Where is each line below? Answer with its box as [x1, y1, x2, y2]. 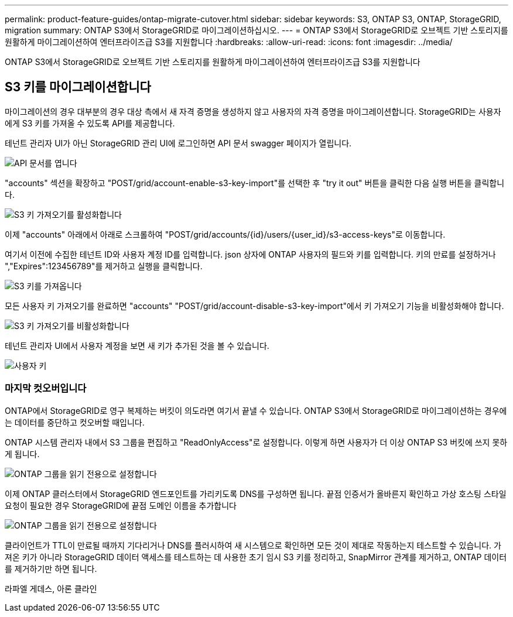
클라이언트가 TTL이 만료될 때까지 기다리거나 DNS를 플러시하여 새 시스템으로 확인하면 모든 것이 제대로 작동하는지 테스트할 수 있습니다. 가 [5, 540, 501, 550]
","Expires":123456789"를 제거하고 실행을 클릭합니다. [5, 260, 203, 271]
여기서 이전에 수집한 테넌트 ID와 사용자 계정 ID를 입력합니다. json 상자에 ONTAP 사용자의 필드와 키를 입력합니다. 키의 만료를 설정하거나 [5, 249, 496, 259]
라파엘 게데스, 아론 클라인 [5, 583, 97, 594]
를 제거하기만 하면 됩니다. [5, 563, 97, 574]
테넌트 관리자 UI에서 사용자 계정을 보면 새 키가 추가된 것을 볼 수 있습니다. [5, 340, 269, 351]
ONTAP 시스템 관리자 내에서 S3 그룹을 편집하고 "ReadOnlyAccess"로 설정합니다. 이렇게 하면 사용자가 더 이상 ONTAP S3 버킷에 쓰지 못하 [5, 437, 508, 447]
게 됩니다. [5, 448, 40, 459]
